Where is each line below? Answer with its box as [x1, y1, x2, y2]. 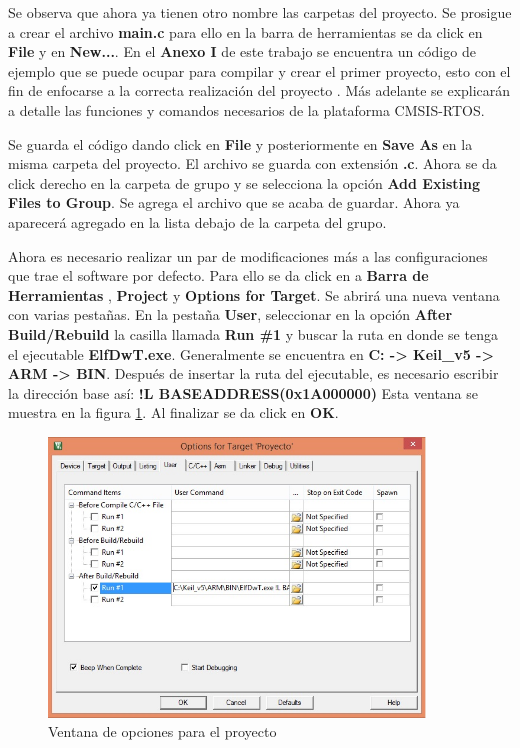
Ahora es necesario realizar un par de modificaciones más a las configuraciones [8, 245, 488, 266]
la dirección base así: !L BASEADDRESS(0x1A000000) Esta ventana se [8, 382, 479, 403]
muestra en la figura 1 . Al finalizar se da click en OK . [8, 402, 339, 423]
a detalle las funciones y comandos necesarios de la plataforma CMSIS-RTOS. [8, 99, 485, 120]
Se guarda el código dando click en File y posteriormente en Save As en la [8, 133, 473, 154]
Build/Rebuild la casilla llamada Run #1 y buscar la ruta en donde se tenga [8, 323, 498, 344]
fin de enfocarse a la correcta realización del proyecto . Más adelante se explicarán [8, 80, 511, 101]
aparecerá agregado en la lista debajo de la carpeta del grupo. [8, 211, 387, 232]
